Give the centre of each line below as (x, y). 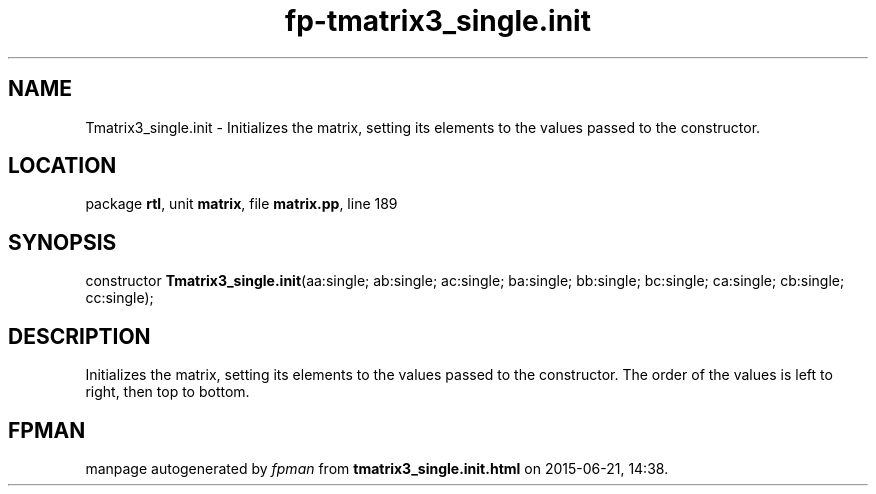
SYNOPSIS (62, 242)
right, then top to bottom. (167, 392)
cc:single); (119, 298)
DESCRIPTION (79, 336)
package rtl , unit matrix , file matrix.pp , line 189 (241, 204)
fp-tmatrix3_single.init (438, 21)
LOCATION (62, 166)
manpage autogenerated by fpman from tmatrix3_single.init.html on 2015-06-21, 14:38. (377, 468)
